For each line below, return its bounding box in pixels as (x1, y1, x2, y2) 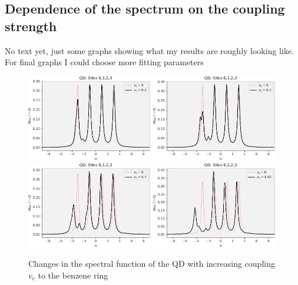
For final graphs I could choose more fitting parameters (5, 56, 204, 68)
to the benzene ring (38, 269, 108, 281)
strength (5, 16, 57, 35)
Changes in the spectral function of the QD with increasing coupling (28, 257, 275, 270)
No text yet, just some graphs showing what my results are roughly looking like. (5, 44, 294, 56)
